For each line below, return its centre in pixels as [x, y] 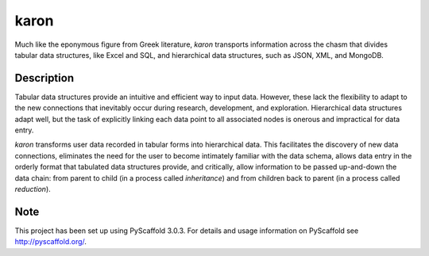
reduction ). [33, 189]
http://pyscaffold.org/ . [51, 242]
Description [44, 78]
